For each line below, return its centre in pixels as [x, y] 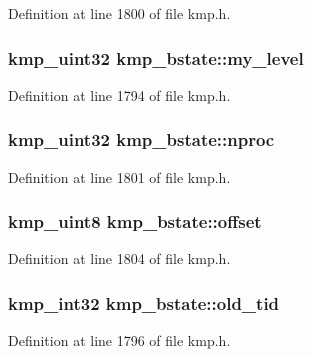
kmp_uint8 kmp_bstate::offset [135, 221]
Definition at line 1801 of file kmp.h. [119, 176]
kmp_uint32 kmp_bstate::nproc [141, 139]
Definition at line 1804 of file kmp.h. [119, 258]
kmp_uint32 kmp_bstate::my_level [156, 57]
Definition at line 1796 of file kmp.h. [119, 340]
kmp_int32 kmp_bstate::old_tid [144, 302]
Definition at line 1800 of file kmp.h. [119, 13]
